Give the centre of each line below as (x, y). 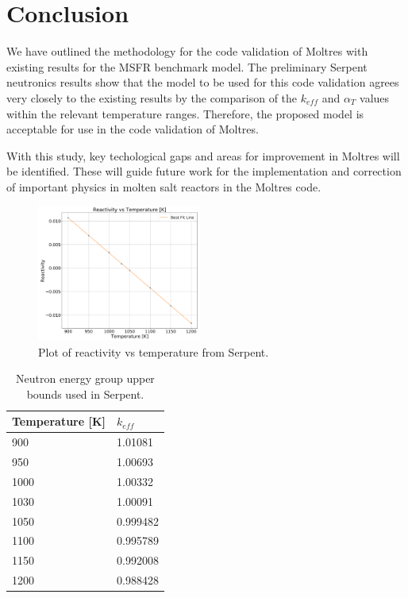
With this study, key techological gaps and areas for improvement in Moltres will (203, 155)
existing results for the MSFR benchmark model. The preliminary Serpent (187, 66)
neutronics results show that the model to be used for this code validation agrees (203, 82)
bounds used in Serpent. (85, 394)
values (375, 97)
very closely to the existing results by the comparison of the (152, 97)
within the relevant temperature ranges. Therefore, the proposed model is (185, 113)
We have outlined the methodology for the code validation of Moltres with (187, 51)
